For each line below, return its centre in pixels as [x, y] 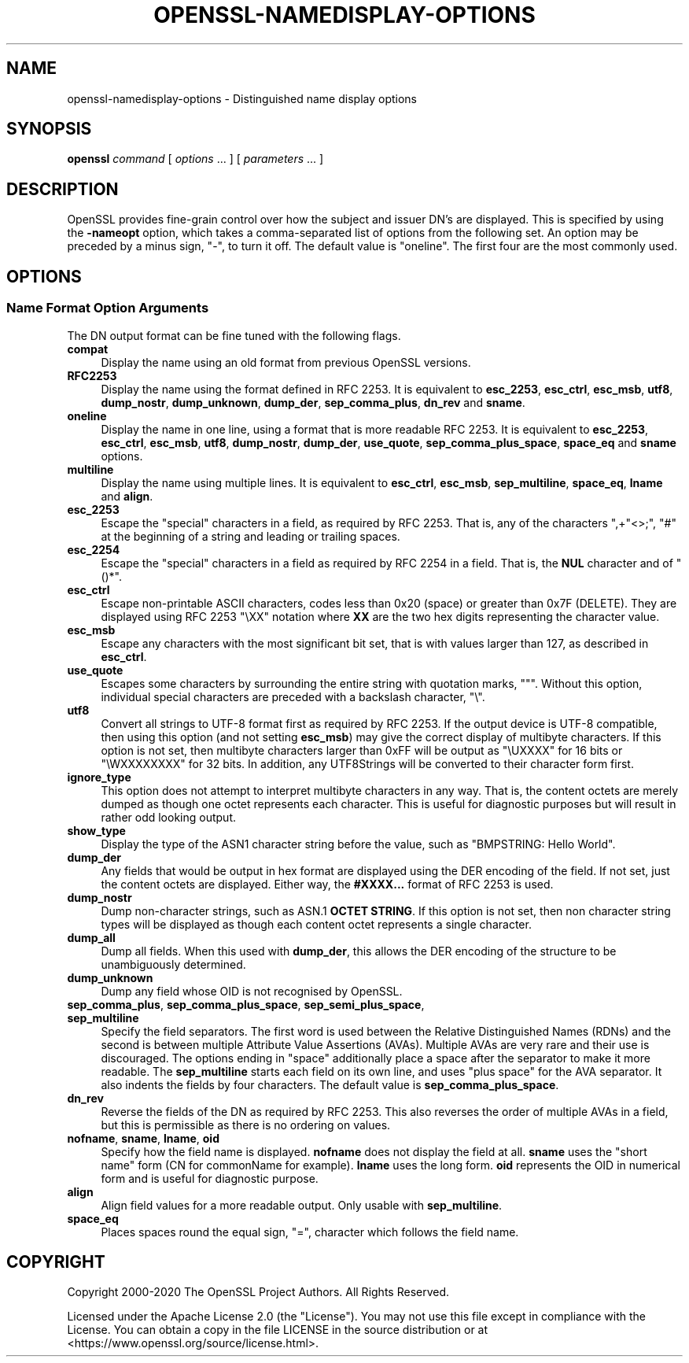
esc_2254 [94, 549]
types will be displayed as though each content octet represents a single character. [316, 924]
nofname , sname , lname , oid [143, 1138]
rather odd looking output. [168, 817]
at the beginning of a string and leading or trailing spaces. [251, 536]
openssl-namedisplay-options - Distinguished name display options [242, 98]
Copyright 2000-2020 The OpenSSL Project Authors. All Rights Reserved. [258, 1292]
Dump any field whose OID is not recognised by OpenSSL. [252, 991]
